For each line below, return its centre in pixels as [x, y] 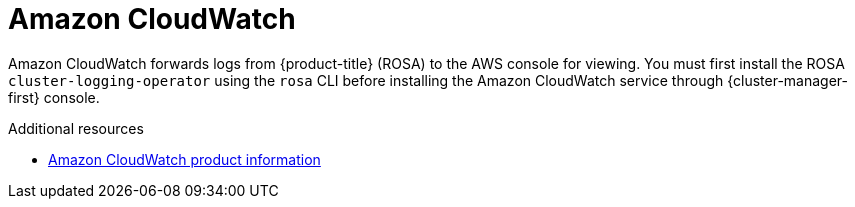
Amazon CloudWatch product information [184, 159]
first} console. [54, 97]
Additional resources [76, 128]
